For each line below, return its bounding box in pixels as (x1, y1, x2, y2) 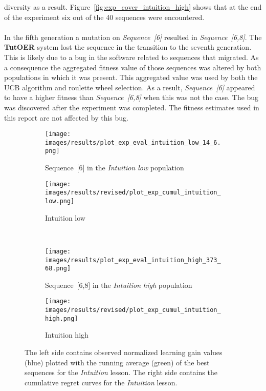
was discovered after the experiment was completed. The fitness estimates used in (4, 102, 259, 112)
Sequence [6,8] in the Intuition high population (45, 279, 192, 290)
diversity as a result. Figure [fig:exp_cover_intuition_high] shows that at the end (4, 2, 262, 12)
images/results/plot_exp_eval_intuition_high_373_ (45, 256, 221, 264)
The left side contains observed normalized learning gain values (25, 346, 223, 357)
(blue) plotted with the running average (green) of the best (25, 357, 210, 367)
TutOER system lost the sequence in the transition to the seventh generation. (4, 42, 252, 52)
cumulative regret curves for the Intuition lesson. (25, 377, 178, 387)
